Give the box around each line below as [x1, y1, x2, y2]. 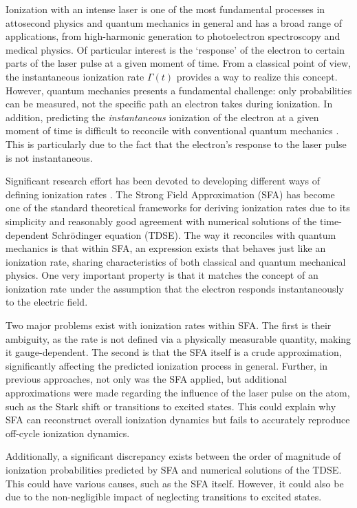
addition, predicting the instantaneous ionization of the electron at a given [6, 109, 319, 124]
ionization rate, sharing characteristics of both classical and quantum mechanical [6, 254, 346, 268]
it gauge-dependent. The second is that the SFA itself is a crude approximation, [6, 345, 342, 359]
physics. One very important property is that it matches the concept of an [6, 268, 318, 282]
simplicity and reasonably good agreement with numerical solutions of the [6, 213, 317, 228]
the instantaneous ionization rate [6, 69, 144, 83]
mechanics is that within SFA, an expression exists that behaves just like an [6, 241, 326, 255]
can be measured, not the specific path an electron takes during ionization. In [6, 96, 333, 111]
